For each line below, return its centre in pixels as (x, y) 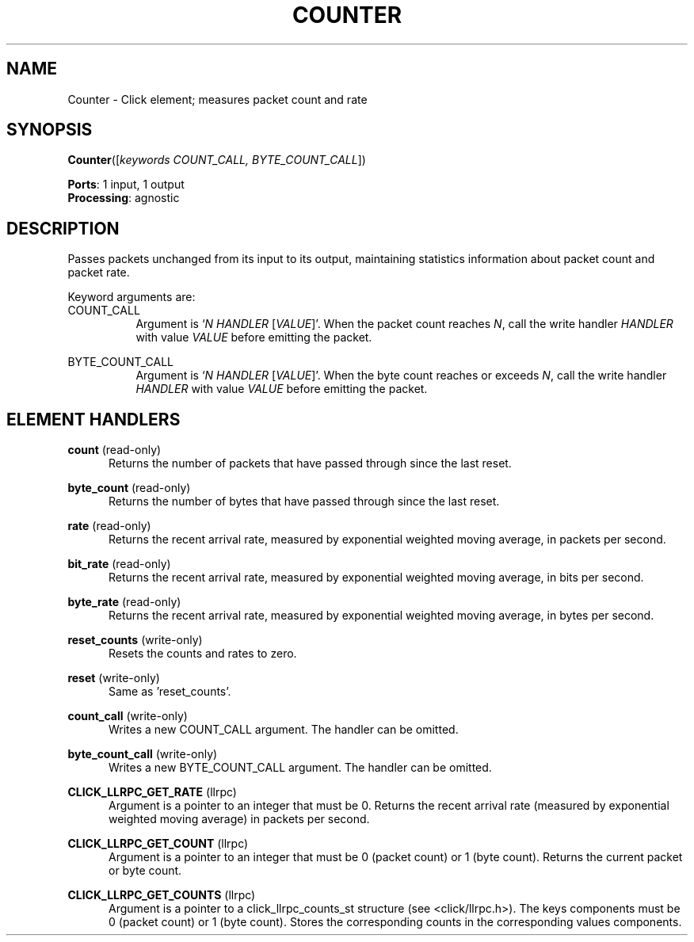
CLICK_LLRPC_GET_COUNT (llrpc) (158, 844)
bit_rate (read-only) (119, 564)
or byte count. (145, 871)
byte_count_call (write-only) (143, 754)
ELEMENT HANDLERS (93, 419)
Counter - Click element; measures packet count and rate (217, 99)
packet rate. (99, 273)
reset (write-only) (114, 678)
